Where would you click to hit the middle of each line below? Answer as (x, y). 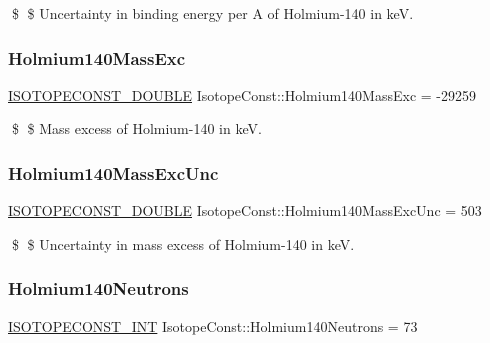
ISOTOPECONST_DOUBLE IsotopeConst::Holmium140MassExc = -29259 (242, 94)
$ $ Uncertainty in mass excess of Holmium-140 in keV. (183, 243)
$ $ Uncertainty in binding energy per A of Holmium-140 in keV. (212, 13)
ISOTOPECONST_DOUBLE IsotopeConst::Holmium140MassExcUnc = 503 (245, 210)
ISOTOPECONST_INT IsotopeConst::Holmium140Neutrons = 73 (213, 325)
